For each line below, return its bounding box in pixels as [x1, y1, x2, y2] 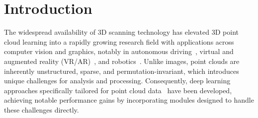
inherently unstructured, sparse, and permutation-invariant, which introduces [4, 65, 239, 76]
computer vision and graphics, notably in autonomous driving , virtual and [4, 46, 234, 57]
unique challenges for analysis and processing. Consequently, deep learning [4, 75, 231, 86]
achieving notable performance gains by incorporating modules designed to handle [4, 95, 254, 105]
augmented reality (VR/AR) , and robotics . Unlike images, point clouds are [4, 56, 240, 66]
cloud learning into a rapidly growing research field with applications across [4, 36, 234, 47]
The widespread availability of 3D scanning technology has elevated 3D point [4, 27, 239, 37]
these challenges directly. [4, 104, 79, 115]
